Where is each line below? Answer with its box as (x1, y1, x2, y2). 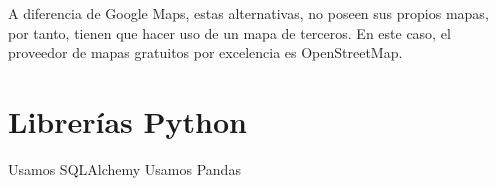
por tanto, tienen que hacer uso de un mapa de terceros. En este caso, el (8, 22, 451, 43)
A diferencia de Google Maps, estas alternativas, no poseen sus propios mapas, (8, 3, 489, 23)
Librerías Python (8, 100, 247, 141)
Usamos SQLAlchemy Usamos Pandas (8, 158, 241, 179)
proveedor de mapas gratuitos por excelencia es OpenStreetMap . (8, 42, 403, 63)
